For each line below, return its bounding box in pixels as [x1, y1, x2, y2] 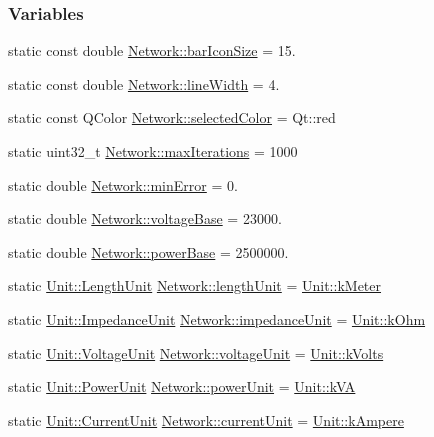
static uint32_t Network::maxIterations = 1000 [8, 141, 298, 161]
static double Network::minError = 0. [8, 174, 238, 195]
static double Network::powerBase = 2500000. [8, 241, 289, 262]
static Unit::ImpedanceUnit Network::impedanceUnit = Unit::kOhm [8, 308, 426, 329]
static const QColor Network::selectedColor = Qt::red [8, 107, 336, 128]
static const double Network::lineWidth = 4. [8, 73, 280, 94]
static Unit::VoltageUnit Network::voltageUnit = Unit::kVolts [8, 342, 384, 363]
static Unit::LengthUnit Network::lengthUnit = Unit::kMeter [8, 275, 382, 296]
